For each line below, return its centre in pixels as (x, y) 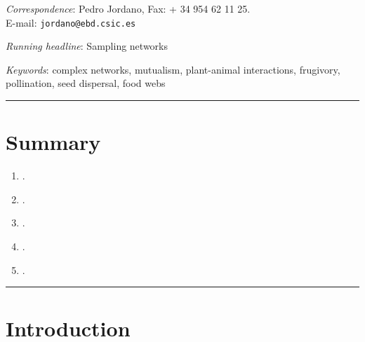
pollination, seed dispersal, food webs (86, 83)
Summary (53, 142)
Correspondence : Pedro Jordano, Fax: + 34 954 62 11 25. (128, 8)
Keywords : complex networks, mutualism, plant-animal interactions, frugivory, (173, 69)
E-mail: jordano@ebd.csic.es (71, 22)
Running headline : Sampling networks (87, 46)
